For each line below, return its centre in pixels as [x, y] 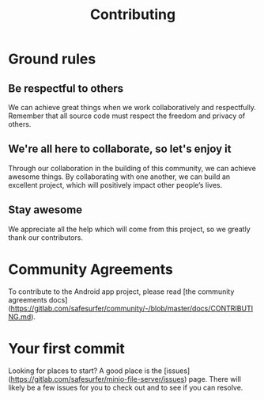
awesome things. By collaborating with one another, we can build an [119, 177]
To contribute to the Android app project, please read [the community [121, 291]
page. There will [215, 379]
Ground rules [52, 59]
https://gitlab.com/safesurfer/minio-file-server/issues [98, 379]
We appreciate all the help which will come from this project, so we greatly [129, 229]
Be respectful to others [66, 88]
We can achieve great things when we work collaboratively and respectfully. [132, 107]
